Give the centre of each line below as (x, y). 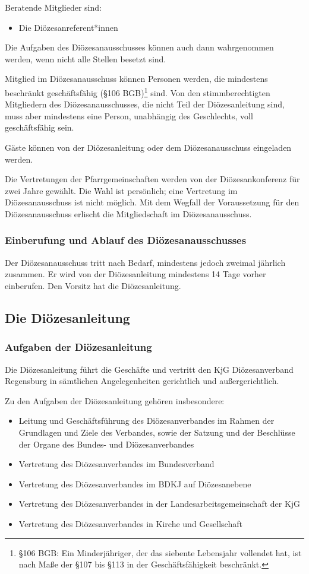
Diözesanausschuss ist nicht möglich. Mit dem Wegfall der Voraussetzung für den (152, 202)
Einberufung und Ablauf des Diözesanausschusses (126, 240)
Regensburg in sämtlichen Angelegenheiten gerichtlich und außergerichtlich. (142, 381)
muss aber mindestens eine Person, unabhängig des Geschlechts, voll (129, 115)
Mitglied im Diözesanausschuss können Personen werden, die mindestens (136, 79)
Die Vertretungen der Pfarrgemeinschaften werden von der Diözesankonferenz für (152, 179)
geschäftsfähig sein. (40, 127)
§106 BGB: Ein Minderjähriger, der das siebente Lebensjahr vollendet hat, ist (160, 552)
